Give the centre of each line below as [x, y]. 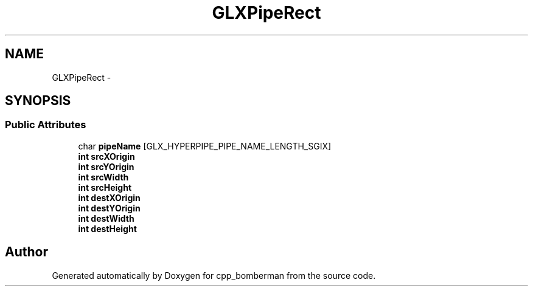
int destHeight [107, 228]
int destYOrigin [109, 208]
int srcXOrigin [106, 156]
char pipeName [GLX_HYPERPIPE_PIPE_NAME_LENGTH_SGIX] [205, 146]
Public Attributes [46, 125]
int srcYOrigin [106, 166]
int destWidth [106, 218]
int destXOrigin [109, 197]
